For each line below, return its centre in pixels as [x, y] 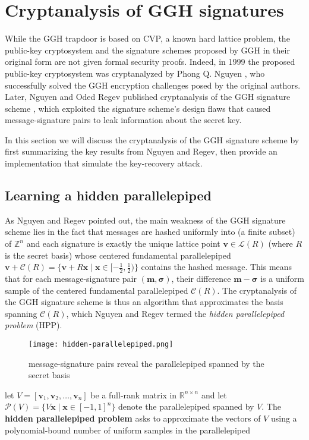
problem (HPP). [34, 325]
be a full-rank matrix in [134, 395]
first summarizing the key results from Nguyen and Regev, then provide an [141, 151]
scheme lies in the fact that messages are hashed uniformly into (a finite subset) [150, 232]
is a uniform [282, 279]
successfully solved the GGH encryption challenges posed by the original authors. [153, 85]
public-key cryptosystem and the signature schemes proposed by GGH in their [147, 50]
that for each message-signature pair [71, 279]
